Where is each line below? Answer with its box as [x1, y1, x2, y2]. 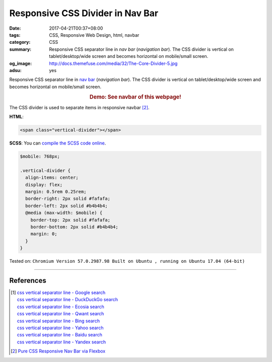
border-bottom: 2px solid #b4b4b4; [30, 224, 118, 230]
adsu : [9, 67, 22, 73]
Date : [9, 25, 21, 31]
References [9, 276, 46, 284]
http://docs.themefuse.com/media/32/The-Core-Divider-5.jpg [49, 60, 178, 66]
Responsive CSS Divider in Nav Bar [9, 8, 159, 19]
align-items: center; [25, 175, 79, 181]
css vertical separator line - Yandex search [17, 339, 106, 345]
